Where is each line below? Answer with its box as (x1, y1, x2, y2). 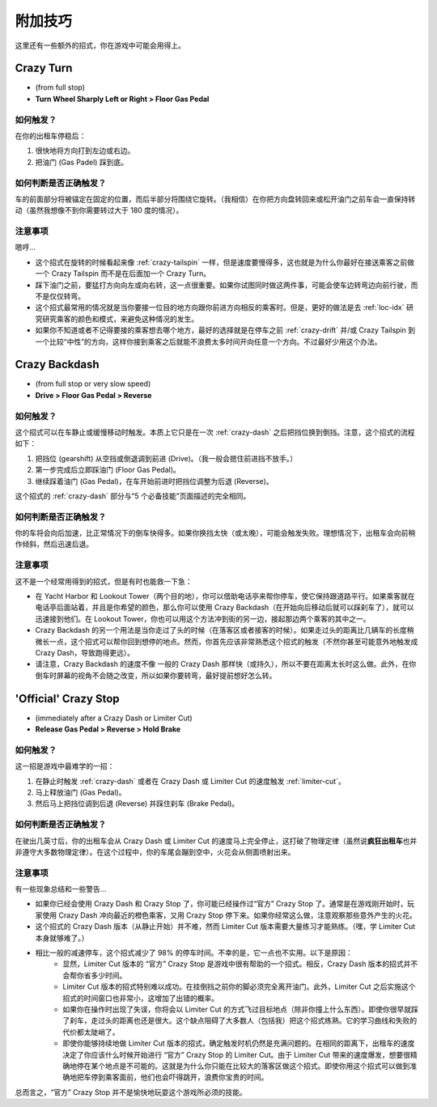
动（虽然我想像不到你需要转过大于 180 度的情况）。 (15, 206, 184, 215)
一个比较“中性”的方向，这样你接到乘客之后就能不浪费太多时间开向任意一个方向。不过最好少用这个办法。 (35, 337, 382, 346)
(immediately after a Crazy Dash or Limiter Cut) (35, 713, 193, 723)
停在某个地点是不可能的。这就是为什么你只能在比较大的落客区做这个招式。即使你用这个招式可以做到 (76, 1061, 410, 1071)
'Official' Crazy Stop (15, 692, 121, 706)
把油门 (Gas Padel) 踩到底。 (35, 157, 129, 167)
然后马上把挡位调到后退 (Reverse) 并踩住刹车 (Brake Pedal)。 (35, 799, 240, 808)
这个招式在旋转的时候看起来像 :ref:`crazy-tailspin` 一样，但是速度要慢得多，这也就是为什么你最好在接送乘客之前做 (35, 257, 414, 267)
